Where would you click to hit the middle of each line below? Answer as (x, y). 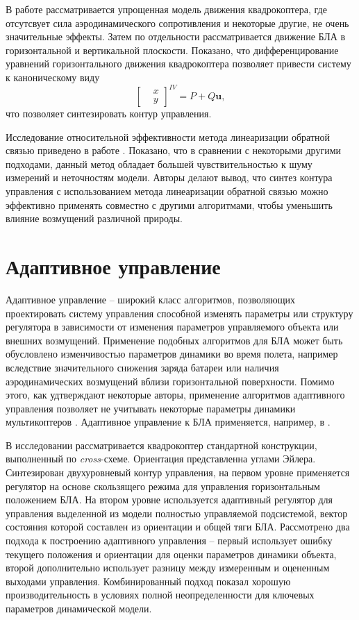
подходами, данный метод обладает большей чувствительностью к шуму (159, 164)
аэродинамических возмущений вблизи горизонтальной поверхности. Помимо (170, 381)
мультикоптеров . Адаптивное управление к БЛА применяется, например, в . (168, 422)
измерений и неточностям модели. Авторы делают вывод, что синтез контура (169, 177)
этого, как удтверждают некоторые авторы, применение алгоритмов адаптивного (175, 395)
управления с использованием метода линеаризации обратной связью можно (167, 191)
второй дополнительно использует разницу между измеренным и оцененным (168, 568)
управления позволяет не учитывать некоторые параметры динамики (151, 408)
